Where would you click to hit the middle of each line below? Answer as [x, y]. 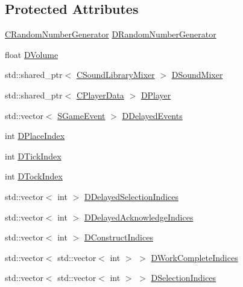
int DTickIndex [33, 156]
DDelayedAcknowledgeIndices [139, 217]
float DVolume [32, 54]
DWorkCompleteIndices [194, 257]
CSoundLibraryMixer [115, 75]
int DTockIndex [34, 176]
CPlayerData [100, 95]
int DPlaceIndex [35, 136]
